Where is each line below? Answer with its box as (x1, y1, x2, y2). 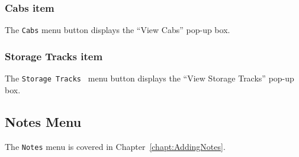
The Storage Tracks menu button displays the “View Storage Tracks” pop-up (5, 72, 294, 84)
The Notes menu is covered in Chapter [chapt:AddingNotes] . (5, 140, 226, 152)
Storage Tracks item (5, 48, 103, 63)
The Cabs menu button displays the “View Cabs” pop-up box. (5, 24, 230, 36)
